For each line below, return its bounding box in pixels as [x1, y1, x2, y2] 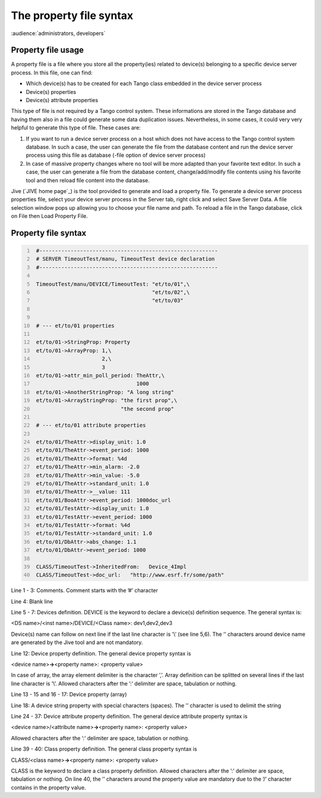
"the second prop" [120, 405, 175, 412]
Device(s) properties [26, 88, 77, 95]
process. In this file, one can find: [11, 69, 93, 76]
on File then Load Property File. [11, 213, 89, 220]
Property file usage [11, 45, 84, 55]
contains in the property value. [11, 784, 86, 791]
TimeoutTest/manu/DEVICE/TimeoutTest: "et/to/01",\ [36, 280, 190, 288]
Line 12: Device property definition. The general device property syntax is [11, 649, 191, 657]
